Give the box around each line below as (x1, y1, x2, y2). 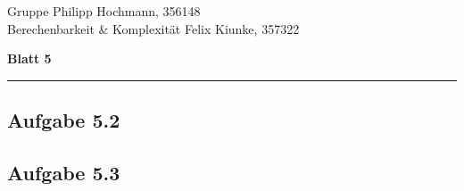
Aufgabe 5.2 (7, 106, 120, 134)
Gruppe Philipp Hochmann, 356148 (7, 2, 201, 20)
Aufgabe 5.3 (7, 158, 120, 186)
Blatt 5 (7, 49, 52, 68)
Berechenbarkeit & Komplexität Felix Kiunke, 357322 (7, 19, 300, 37)
